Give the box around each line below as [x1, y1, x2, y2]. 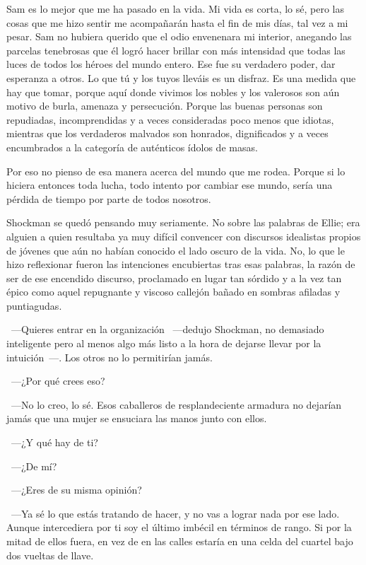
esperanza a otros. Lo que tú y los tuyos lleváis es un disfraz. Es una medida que [6, 70, 356, 85]
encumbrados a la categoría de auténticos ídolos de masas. [6, 139, 258, 154]
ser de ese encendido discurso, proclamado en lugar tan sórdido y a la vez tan [6, 270, 342, 285]
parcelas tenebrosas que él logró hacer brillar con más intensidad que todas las [6, 42, 346, 57]
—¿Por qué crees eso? [11, 373, 105, 388]
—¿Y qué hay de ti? [11, 435, 98, 450]
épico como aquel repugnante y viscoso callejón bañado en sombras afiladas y [6, 284, 341, 299]
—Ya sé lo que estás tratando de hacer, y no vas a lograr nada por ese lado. [11, 506, 340, 520]
